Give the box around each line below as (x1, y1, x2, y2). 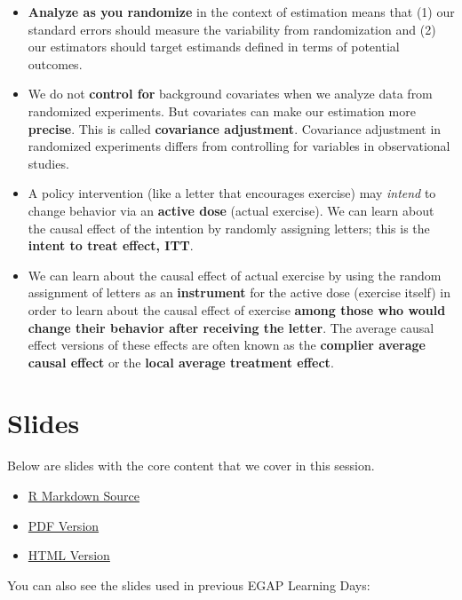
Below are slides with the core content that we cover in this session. (7, 456, 375, 475)
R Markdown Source (28, 486, 139, 504)
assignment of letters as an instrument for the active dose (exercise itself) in (28, 283, 450, 302)
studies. (28, 154, 69, 172)
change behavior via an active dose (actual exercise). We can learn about (28, 201, 434, 219)
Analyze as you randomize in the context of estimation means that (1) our (28, 3, 455, 20)
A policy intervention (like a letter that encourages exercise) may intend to (28, 184, 436, 202)
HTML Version (28, 546, 110, 564)
